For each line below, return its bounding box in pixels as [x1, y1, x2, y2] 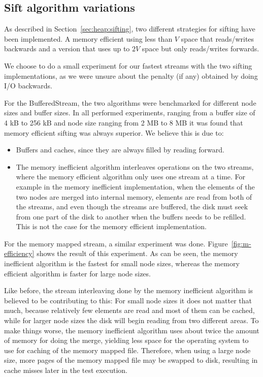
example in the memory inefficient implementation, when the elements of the [16, 181, 255, 192]
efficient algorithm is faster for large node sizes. [4, 268, 151, 278]
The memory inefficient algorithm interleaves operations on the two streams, [16, 161, 254, 172]
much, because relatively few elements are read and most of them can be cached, [4, 305, 255, 316]
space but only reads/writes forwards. [142, 43, 259, 54]
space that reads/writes [181, 33, 254, 44]
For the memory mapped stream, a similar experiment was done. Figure [4, 238, 228, 248]
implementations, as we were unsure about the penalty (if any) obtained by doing [4, 70, 258, 81]
